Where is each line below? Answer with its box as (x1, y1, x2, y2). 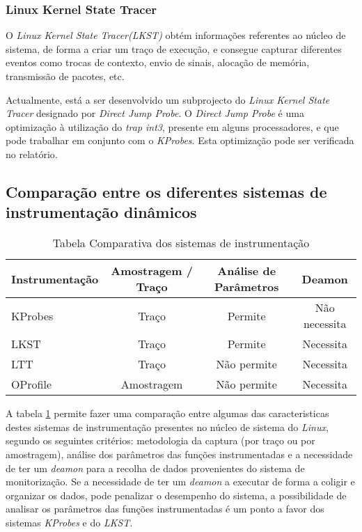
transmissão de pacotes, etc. (6, 69, 125, 83)
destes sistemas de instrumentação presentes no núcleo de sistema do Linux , (6, 419, 329, 434)
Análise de (217, 263, 276, 279)
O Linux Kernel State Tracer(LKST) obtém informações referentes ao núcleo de (6, 28, 346, 42)
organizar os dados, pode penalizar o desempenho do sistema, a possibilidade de (6, 487, 347, 502)
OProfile (11, 376, 52, 393)
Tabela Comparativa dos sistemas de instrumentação (52, 235, 310, 251)
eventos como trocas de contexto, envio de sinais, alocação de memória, (6, 55, 310, 70)
